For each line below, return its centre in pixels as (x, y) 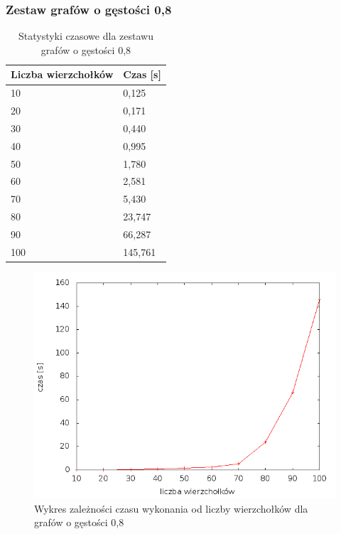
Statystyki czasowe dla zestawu (86, 36)
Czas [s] (142, 74)
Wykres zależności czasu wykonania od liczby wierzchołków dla (171, 508)
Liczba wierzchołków (62, 74)
